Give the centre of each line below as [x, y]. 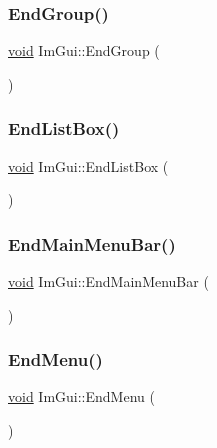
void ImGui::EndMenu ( [81, 396]
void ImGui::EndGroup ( [84, 50]
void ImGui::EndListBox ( [88, 165]
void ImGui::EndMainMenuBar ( [108, 281]
